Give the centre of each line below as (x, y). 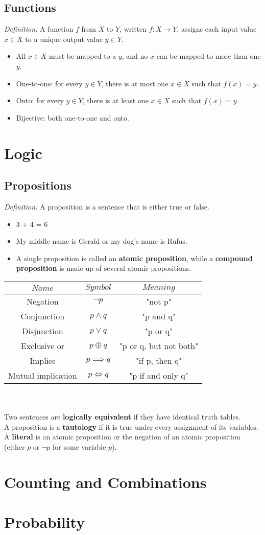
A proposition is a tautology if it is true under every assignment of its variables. (131, 426)
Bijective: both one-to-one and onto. (73, 117)
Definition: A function (39, 29)
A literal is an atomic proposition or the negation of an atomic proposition (122, 437)
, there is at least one (115, 100)
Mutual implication (43, 375)
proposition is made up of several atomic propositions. (103, 268)
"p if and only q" (159, 375)
